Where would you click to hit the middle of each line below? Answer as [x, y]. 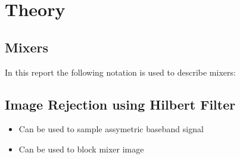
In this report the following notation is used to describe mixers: [120, 72]
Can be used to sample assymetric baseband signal [111, 129]
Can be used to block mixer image [81, 149]
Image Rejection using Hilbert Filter [120, 104]
